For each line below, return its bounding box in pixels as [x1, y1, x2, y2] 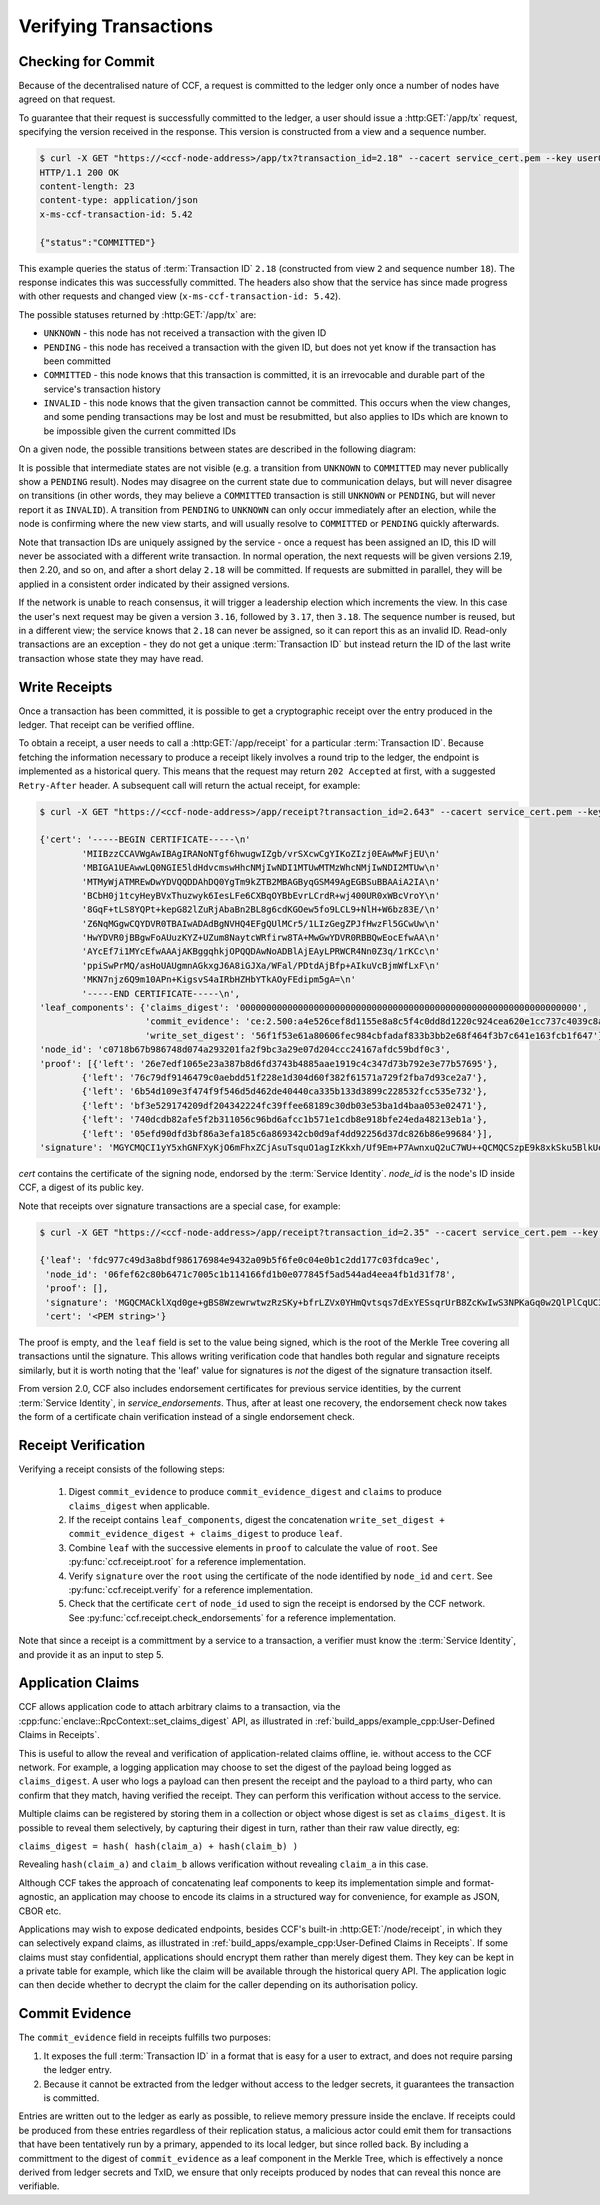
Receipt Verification [18, 1436, 146, 1454]
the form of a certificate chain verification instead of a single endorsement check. [18, 1410, 355, 1422]
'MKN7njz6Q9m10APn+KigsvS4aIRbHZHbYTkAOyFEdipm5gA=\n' [81, 974, 357, 985]
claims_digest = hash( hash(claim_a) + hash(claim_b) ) [18, 1840, 299, 1852]
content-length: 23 [39, 181, 135, 192]
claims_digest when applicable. [68, 1500, 210, 1512]
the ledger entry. [43, 2064, 112, 2076]
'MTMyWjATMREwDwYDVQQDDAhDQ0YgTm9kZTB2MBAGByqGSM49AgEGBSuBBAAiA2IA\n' [81, 876, 441, 887]
